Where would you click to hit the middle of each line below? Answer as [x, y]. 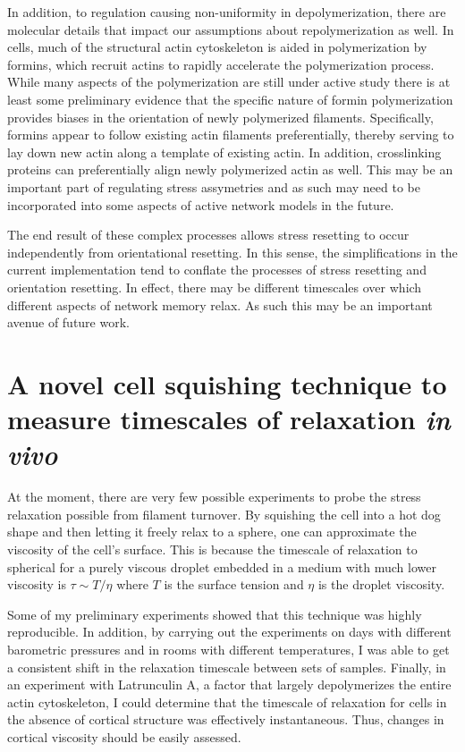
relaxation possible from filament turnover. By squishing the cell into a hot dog [224, 514]
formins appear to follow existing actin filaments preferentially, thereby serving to [231, 135]
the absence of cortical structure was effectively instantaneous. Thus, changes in [226, 719]
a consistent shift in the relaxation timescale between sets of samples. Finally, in [227, 667]
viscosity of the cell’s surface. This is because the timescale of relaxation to [212, 549]
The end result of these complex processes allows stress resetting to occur [208, 235]
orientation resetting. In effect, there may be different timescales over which [215, 287]
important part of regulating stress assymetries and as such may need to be [214, 186]
